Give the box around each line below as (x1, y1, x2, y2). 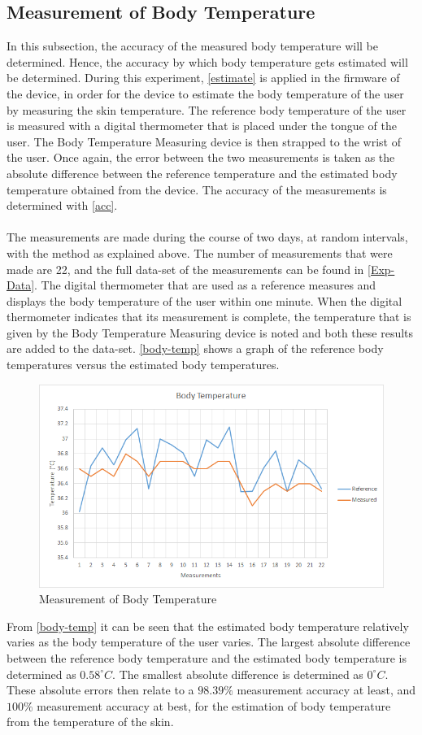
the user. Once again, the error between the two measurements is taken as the (7, 149, 395, 166)
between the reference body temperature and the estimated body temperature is (7, 650, 407, 667)
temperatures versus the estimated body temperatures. (7, 356, 280, 373)
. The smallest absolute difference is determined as (112, 665, 363, 682)
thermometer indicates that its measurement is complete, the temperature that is (7, 308, 411, 325)
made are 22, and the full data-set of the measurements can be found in (7, 260, 364, 277)
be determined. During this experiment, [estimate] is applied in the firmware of (7, 69, 400, 86)
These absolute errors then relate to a (7, 681, 194, 698)
